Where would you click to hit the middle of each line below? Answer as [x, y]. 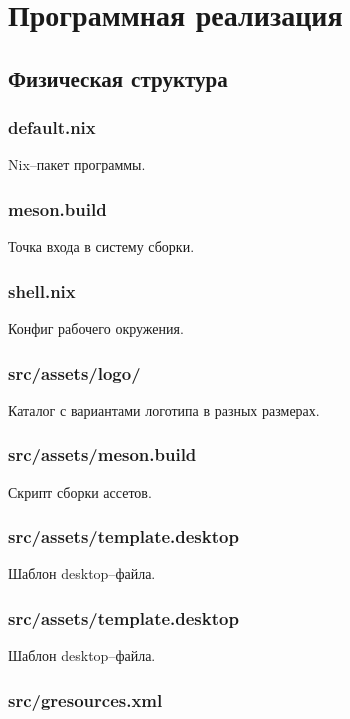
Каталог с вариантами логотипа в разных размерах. [164, 409]
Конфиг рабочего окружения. [96, 328]
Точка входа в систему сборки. [101, 246]
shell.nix [42, 290]
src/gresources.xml [85, 699]
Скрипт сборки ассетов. [80, 491]
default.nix [52, 127]
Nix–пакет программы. [77, 164]
